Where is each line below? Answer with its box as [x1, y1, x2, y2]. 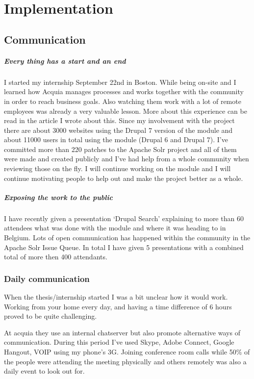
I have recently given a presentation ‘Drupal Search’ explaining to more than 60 [4, 213, 244, 223]
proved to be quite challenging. [4, 311, 97, 321]
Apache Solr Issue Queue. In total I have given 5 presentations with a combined [4, 242, 244, 252]
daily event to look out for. [4, 366, 85, 376]
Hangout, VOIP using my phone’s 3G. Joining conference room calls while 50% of [4, 346, 250, 356]
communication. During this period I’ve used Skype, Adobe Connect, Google [4, 337, 234, 347]
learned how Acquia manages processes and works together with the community [4, 86, 244, 97]
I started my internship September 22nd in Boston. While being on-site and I [4, 76, 236, 87]
